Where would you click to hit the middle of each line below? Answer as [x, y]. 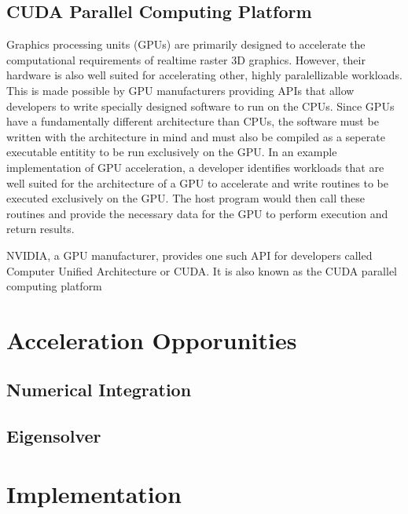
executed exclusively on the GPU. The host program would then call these [186, 198]
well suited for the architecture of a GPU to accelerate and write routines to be [197, 182]
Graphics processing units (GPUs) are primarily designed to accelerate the [186, 44]
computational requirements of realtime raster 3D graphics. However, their [186, 59]
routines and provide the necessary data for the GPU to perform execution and [197, 213]
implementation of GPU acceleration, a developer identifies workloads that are [195, 167]
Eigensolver [54, 436]
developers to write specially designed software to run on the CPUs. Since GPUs [200, 106]
